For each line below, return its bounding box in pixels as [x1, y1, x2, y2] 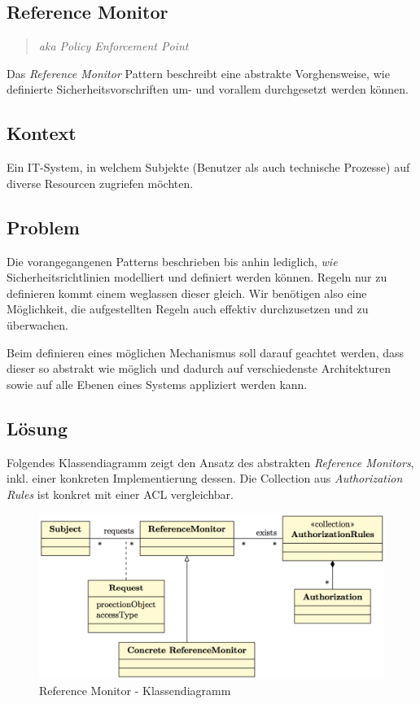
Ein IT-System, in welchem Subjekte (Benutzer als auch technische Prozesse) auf [7, 159, 410, 176]
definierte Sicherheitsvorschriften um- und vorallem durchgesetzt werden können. [7, 81, 409, 98]
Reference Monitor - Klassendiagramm [39, 681, 231, 698]
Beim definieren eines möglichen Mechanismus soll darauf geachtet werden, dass [7, 343, 404, 361]
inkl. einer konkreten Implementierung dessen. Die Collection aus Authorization [7, 470, 403, 487]
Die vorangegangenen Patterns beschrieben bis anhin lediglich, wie [7, 252, 338, 269]
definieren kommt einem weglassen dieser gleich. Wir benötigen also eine [7, 284, 367, 301]
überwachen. [7, 316, 68, 333]
